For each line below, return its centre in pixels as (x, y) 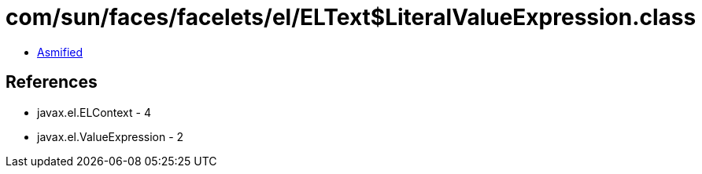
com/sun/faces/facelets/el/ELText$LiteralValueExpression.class (351, 17)
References (52, 82)
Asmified (60, 52)
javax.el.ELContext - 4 (94, 112)
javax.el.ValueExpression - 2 (111, 136)
